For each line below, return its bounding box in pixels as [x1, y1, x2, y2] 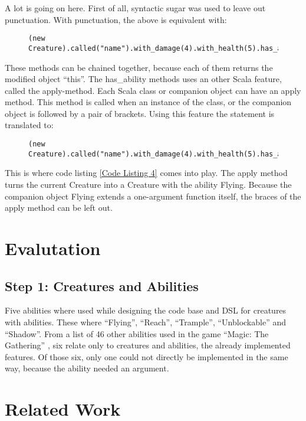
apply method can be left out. [5, 201, 113, 214]
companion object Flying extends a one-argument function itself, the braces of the [5, 190, 301, 202]
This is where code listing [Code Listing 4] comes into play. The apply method [5, 167, 288, 179]
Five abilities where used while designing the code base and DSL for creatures [5, 304, 287, 316]
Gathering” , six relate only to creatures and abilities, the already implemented [5, 339, 291, 351]
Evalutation [5, 236, 101, 260]
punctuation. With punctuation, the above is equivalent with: [5, 13, 227, 25]
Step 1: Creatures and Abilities [5, 276, 199, 295]
